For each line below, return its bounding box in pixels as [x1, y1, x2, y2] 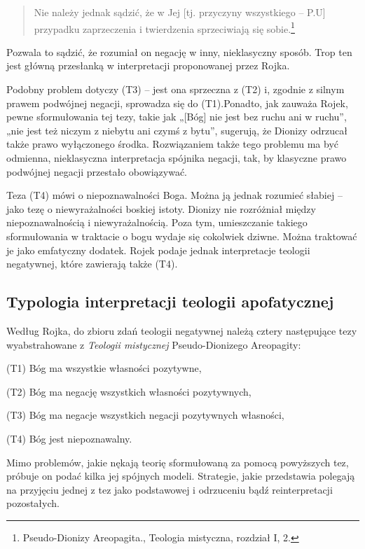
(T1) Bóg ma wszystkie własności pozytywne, [6, 361, 202, 375]
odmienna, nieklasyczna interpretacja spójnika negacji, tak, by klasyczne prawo [6, 151, 347, 165]
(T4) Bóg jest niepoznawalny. [6, 431, 132, 445]
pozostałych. [6, 496, 60, 510]
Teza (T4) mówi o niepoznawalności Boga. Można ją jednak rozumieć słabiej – [6, 188, 343, 202]
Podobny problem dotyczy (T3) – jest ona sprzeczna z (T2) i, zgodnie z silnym [6, 82, 345, 97]
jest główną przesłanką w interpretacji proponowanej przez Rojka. [6, 58, 290, 73]
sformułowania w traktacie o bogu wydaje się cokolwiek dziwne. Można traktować [6, 228, 357, 243]
